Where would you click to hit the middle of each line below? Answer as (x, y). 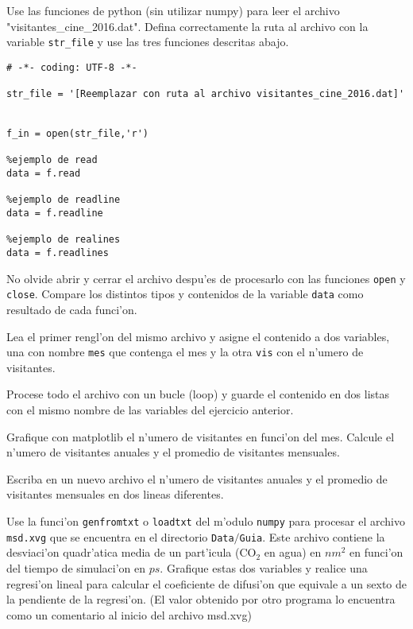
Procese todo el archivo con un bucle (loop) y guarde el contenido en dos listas (198, 394)
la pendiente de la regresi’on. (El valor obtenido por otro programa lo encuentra (201, 599)
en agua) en (293, 552)
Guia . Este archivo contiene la (312, 536)
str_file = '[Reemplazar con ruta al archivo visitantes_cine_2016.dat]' (206, 94)
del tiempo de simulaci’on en (76, 567)
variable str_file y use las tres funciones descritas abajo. (148, 42)
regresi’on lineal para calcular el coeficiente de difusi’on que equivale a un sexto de (206, 583)
